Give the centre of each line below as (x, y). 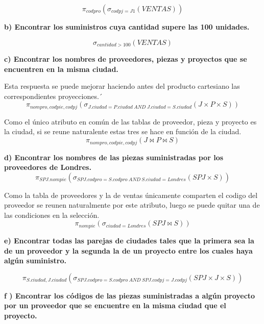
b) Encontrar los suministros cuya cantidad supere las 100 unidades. (127, 27)
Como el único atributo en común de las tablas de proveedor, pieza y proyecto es (130, 121)
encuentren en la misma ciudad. (61, 69)
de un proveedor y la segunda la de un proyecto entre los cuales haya (128, 250)
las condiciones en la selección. (52, 215)
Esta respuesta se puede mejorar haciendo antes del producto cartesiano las (122, 86)
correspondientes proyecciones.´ (53, 96)
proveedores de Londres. (48, 167)
